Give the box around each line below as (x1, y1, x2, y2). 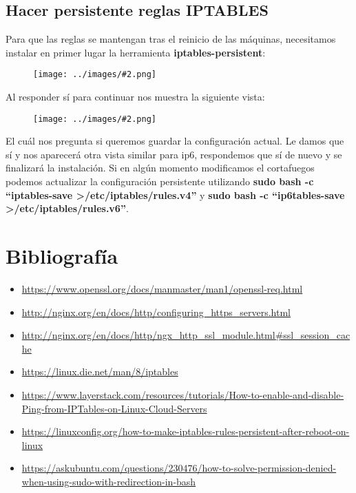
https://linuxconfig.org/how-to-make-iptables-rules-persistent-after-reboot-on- (21, 424, 350, 439)
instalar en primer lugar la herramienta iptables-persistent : (6, 45, 266, 59)
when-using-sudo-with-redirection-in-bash (21, 474, 196, 488)
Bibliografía (6, 242, 118, 270)
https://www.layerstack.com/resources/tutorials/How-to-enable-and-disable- (21, 387, 344, 401)
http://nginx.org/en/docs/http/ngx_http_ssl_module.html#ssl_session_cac (21, 328, 350, 342)
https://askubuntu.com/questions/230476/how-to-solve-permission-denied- (21, 461, 337, 475)
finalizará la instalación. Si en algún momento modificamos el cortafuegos (6, 160, 315, 175)
